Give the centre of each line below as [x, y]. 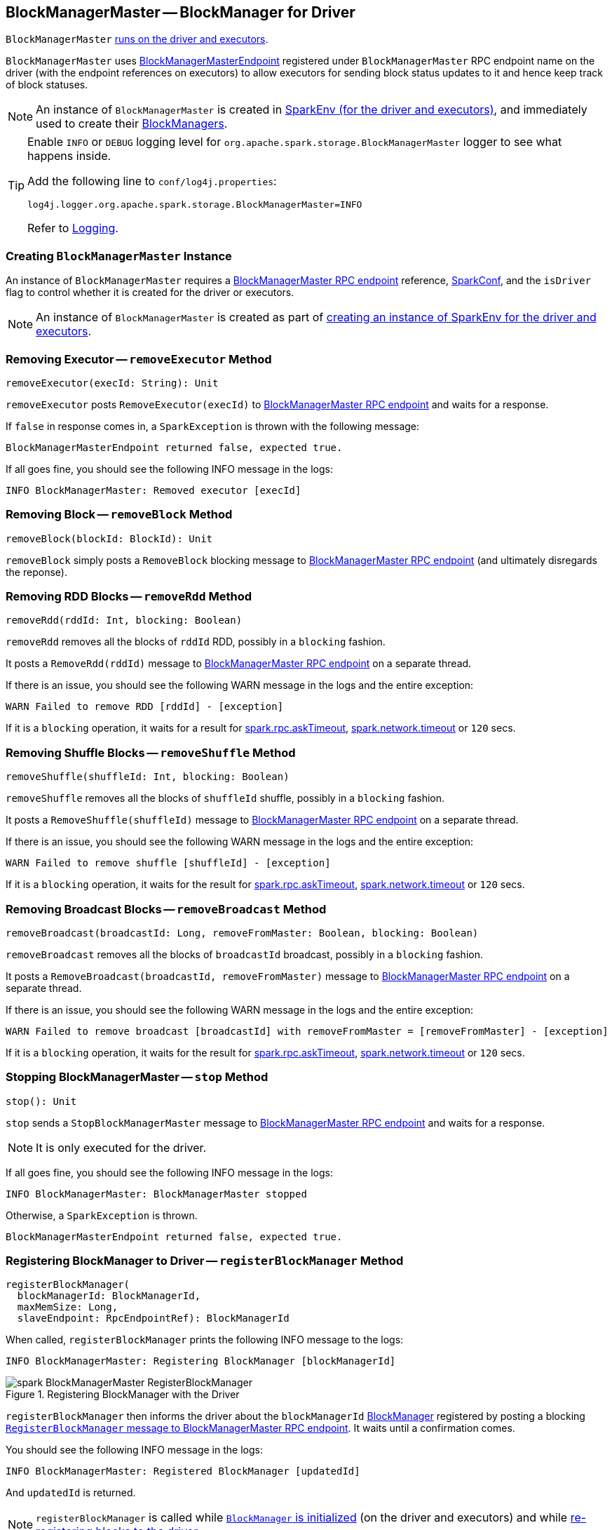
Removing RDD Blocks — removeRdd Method [129, 597]
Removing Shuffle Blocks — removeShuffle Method [151, 752]
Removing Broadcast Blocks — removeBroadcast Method [166, 909]
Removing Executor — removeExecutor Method [139, 359]
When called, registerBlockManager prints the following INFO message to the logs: [205, 1340]
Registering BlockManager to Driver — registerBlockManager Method [205, 1261]
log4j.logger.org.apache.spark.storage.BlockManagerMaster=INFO [195, 205]
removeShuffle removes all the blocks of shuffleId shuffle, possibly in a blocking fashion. [225, 798]
